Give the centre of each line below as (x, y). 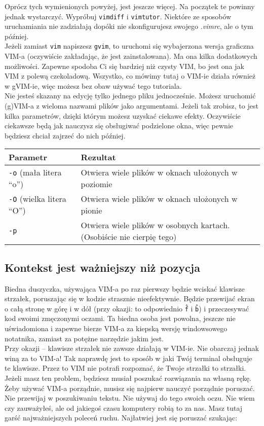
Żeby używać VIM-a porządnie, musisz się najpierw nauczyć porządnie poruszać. (130, 388)
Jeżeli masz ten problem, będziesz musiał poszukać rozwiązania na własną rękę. (128, 378)
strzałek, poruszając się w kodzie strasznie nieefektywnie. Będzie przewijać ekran (130, 298)
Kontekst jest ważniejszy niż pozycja (102, 267)
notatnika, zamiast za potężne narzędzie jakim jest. (84, 338)
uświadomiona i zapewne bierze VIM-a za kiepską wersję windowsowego (116, 328)
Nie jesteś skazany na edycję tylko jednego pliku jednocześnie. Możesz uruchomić (130, 96)
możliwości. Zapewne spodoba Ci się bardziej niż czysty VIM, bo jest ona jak (124, 66)
